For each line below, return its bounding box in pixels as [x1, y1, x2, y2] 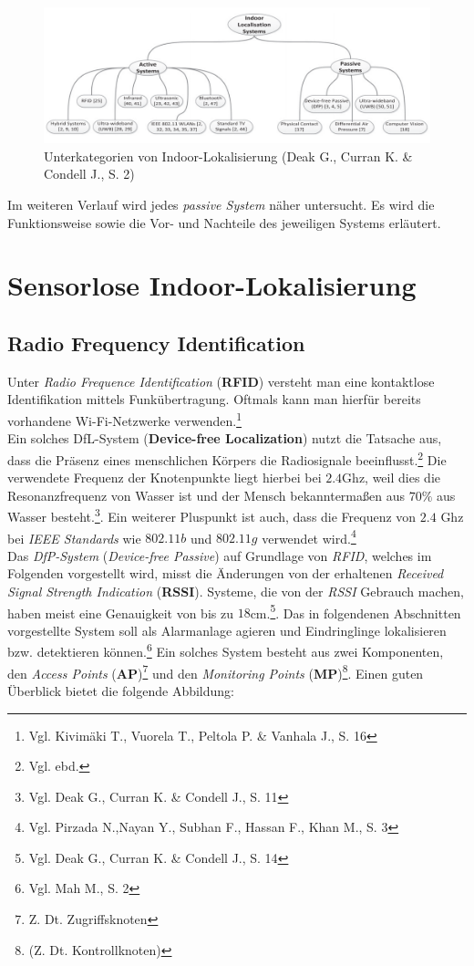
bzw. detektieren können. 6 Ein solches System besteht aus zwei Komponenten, [7, 639, 444, 661]
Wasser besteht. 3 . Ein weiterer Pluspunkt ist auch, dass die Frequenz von [7, 504, 417, 525]
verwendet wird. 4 [262, 525, 356, 547]
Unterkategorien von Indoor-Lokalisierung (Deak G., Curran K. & [44, 146, 413, 165]
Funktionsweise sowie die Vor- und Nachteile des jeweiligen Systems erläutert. [7, 213, 441, 232]
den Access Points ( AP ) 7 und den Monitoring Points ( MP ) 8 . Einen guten [7, 660, 424, 682]
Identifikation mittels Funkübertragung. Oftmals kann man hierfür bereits [7, 390, 421, 409]
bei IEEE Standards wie [7, 528, 141, 547]
